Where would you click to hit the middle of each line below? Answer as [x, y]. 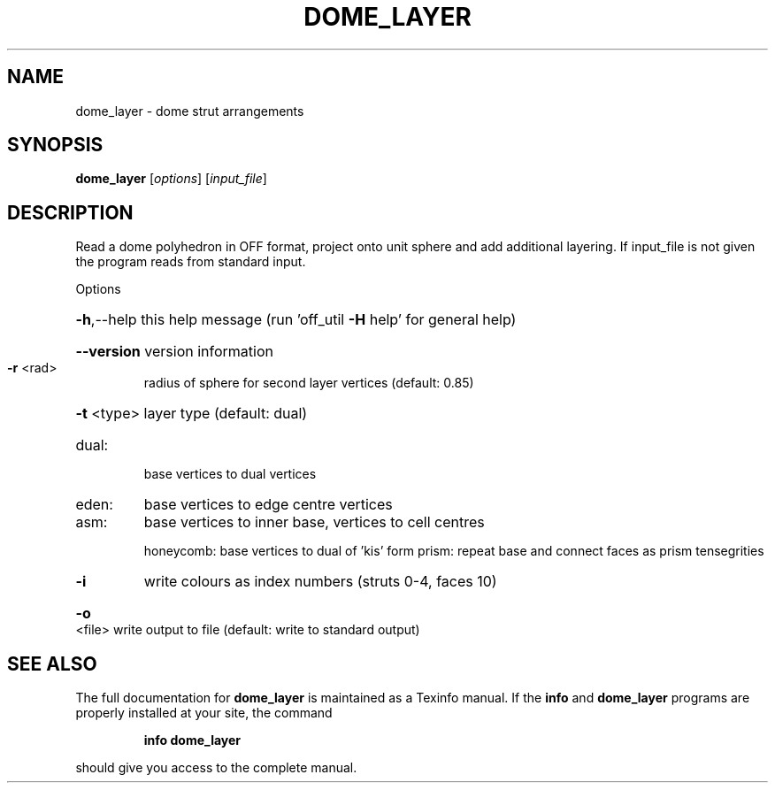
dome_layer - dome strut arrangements [190, 111]
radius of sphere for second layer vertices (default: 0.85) [309, 383]
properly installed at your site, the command [204, 713]
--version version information [174, 352]
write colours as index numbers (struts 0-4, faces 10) [320, 582]
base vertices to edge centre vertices [268, 505]
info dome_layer [192, 740]
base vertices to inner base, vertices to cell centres [314, 522]
